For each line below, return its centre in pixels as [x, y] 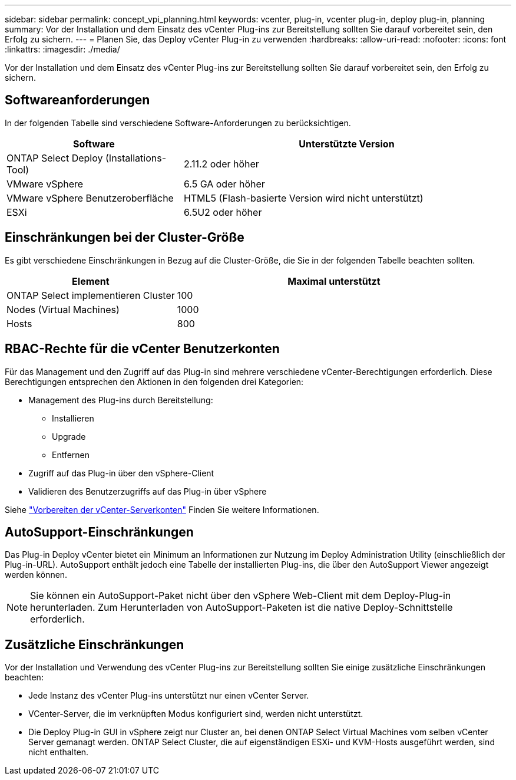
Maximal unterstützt [334, 281]
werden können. [36, 575]
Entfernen [71, 455]
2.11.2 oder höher [221, 164]
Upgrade [69, 436]
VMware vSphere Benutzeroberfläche [90, 198]
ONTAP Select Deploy [55, 158]
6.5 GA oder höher [224, 184]
